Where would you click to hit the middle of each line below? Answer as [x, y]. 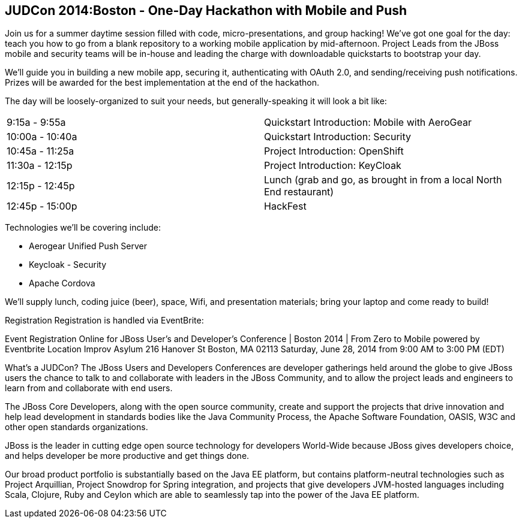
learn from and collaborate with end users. [89, 388]
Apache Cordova [62, 283]
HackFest [285, 206]
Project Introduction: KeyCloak [333, 166]
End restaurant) [299, 192]
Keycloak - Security [68, 265]
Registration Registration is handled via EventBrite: [104, 321]
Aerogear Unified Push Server [88, 246]
